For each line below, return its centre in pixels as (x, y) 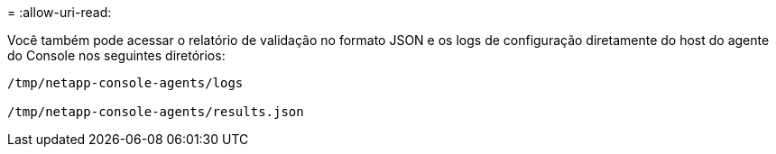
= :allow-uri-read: (60, 12)
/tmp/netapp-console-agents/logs (125, 83)
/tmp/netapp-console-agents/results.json (156, 112)
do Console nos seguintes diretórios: (116, 55)
